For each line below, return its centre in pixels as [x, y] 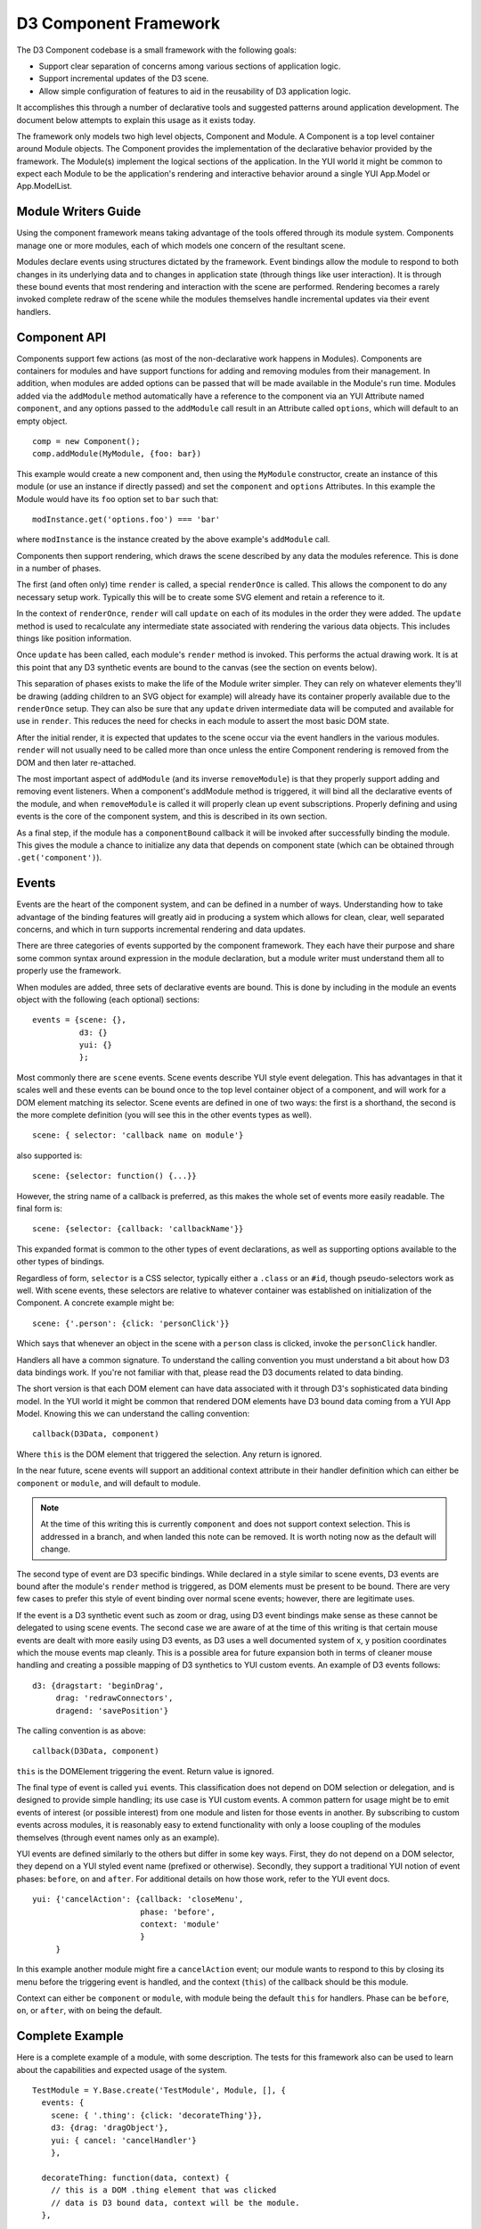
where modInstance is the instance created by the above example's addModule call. [173, 539]
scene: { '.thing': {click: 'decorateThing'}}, [156, 2115]
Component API [61, 337]
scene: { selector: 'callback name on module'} [138, 1135]
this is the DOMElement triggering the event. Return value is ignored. [145, 1771]
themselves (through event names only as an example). [118, 1838]
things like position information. [74, 638]
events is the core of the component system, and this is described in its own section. [172, 817]
